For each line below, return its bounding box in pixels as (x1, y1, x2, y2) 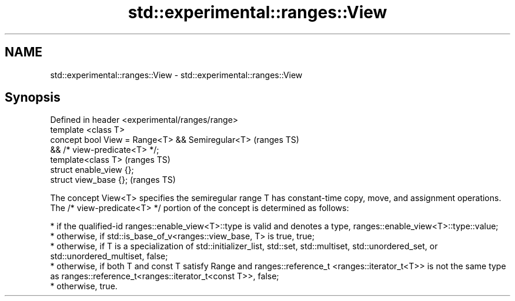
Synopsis (5, 90, 61, 105)
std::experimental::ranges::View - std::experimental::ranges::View (50, 69, 303, 80)
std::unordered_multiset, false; (50, 251, 168, 262)
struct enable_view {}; (50, 165, 134, 175)
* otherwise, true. (50, 281, 118, 292)
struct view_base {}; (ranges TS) (50, 175, 176, 185)
